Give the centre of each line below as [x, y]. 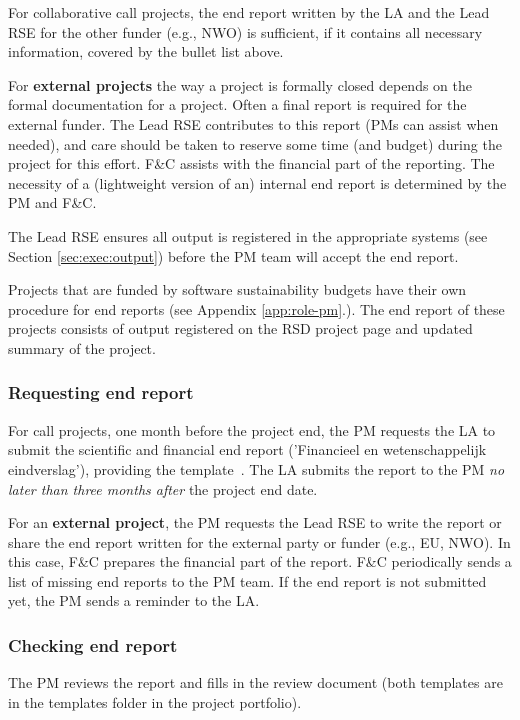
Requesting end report [101, 392]
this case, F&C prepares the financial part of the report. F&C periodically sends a [260, 561]
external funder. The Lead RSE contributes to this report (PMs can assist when [253, 123]
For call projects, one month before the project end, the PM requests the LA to [252, 429]
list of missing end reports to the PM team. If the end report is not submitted [247, 580]
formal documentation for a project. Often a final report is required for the [237, 104]
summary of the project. [82, 347]
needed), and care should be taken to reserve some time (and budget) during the [255, 143]
